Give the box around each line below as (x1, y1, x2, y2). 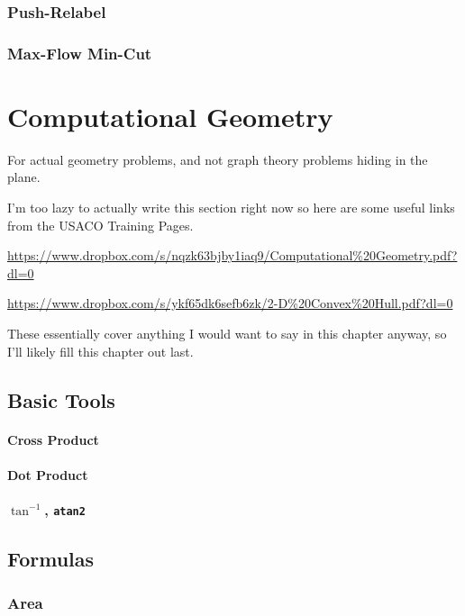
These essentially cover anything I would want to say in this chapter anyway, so (7, 323, 447, 342)
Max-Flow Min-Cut (7, 41, 152, 64)
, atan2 (44, 500, 86, 519)
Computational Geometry (7, 97, 333, 134)
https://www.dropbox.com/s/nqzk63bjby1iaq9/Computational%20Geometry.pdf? (7, 246, 458, 265)
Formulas (7, 544, 95, 572)
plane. (7, 168, 41, 186)
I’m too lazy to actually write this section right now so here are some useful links (7, 198, 455, 216)
